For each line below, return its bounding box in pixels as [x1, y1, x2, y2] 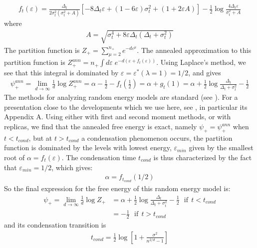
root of [4, 152, 25, 163]
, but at [28, 132, 52, 143]
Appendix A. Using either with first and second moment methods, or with [4, 111, 231, 122]
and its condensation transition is [4, 219, 106, 230]
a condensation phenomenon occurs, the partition [81, 132, 233, 143]
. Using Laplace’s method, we [156, 57, 246, 67]
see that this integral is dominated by [4, 67, 119, 77]
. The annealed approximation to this [137, 44, 252, 55]
